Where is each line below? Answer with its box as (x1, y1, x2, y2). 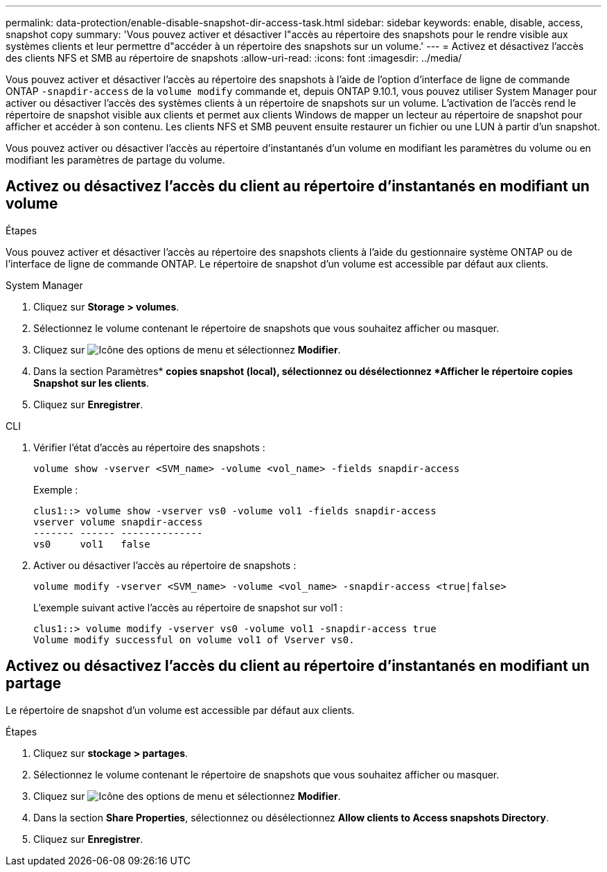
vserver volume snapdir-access (33, 516, 203, 527)
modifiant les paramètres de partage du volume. (6, 154, 225, 166)
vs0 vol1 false (33, 538, 150, 550)
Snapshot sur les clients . (33, 376, 150, 389)
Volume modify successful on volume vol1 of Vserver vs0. (33, 634, 355, 645)
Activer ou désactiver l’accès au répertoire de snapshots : (33, 559, 297, 571)
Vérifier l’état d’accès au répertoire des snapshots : (33, 441, 265, 453)
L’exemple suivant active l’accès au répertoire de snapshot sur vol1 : (33, 601, 343, 613)
